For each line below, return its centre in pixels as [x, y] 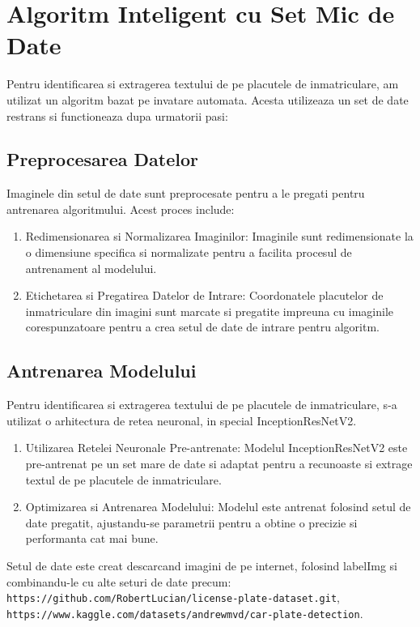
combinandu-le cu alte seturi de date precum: [119, 581]
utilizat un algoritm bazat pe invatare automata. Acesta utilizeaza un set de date [208, 99]
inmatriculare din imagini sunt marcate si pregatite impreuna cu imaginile [209, 311]
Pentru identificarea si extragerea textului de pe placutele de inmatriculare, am [203, 84]
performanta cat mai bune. [92, 538]
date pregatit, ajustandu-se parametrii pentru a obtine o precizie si [191, 522]
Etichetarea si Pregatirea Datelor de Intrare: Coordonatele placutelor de [204, 295]
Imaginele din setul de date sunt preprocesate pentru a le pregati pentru [186, 193]
